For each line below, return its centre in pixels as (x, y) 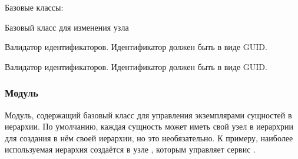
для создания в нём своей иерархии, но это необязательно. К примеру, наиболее (149, 138)
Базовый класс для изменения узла (67, 27)
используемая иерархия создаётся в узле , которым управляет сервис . (130, 149)
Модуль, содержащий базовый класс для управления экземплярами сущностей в (148, 115)
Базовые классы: (34, 7)
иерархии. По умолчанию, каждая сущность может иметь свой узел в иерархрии (149, 126)
